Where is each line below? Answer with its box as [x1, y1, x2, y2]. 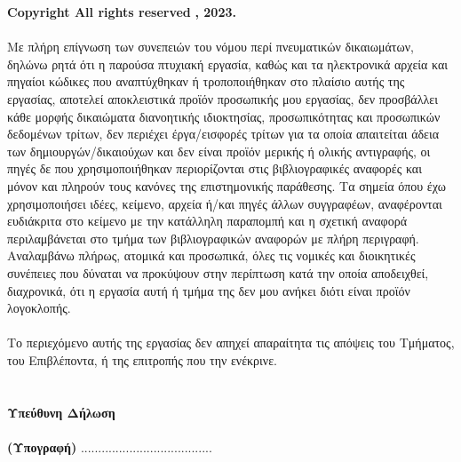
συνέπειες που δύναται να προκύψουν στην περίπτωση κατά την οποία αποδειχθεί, [7, 263, 429, 282]
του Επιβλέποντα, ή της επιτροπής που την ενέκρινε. [7, 350, 277, 369]
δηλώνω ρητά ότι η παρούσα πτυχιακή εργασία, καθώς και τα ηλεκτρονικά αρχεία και [7, 54, 449, 73]
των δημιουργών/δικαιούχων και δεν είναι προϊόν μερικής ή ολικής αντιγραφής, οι [7, 141, 431, 160]
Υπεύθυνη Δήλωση [7, 402, 115, 421]
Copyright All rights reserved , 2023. [7, 3, 236, 20]
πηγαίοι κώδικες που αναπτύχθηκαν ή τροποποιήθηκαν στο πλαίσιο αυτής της [7, 72, 405, 91]
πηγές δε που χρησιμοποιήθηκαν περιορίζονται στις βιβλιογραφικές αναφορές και [7, 159, 422, 178]
